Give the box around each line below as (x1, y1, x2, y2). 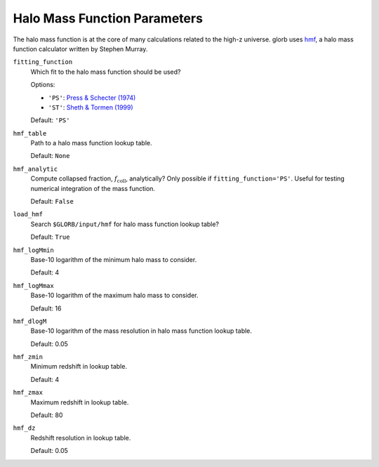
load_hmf (13, 211, 44, 218)
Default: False (30, 197, 74, 206)
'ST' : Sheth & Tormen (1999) (48, 103, 133, 112)
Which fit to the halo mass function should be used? (30, 67, 181, 76)
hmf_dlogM (13, 317, 47, 325)
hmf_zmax (13, 388, 44, 397)
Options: (30, 81, 55, 89)
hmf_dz (13, 424, 36, 432)
